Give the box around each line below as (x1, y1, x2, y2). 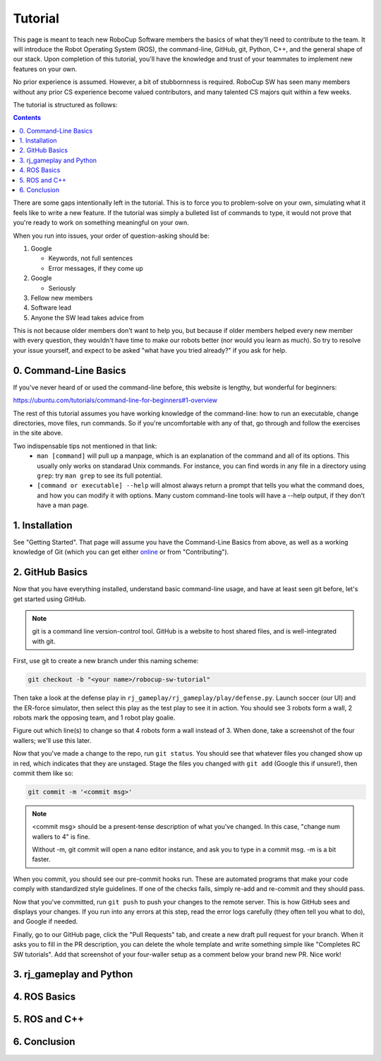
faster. (32, 855, 51, 863)
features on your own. (13, 64, 78, 73)
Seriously (48, 284, 76, 292)
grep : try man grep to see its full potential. (37, 471, 162, 480)
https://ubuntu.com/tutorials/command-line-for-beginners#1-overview (13, 396, 218, 405)
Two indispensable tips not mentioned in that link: (13, 442, 157, 450)
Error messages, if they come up (48, 264, 144, 272)
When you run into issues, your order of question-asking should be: (13, 231, 210, 240)
